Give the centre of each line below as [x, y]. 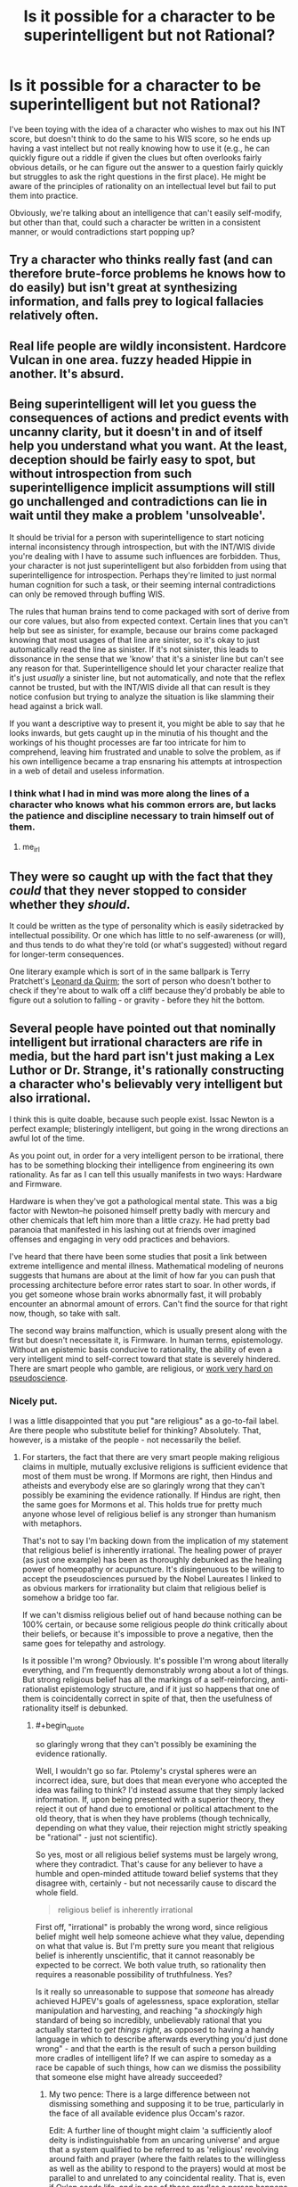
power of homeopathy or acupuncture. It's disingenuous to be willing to [153, 1569]
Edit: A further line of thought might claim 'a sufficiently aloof [161, 2131]
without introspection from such [101, 474]
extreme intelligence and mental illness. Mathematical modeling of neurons [147, 1266]
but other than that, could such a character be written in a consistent [135, 222]
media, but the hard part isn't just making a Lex [142, 1056]
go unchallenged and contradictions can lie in [138, 502]
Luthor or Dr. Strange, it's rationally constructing [147, 1070]
